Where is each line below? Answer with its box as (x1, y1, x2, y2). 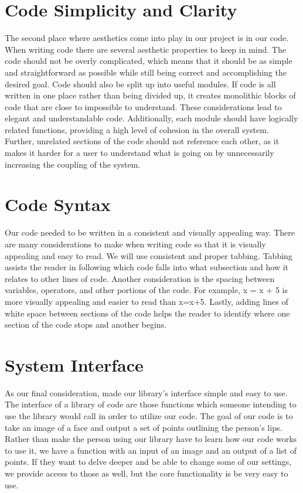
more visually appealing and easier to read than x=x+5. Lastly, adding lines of (5, 295, 288, 307)
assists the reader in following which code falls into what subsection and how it (5, 261, 288, 273)
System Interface (5, 352, 144, 376)
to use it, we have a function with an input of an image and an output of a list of (5, 444, 297, 456)
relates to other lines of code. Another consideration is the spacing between (5, 272, 275, 284)
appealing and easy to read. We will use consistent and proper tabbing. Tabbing (5, 249, 292, 261)
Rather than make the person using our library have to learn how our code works (5, 433, 297, 445)
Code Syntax (5, 192, 111, 216)
